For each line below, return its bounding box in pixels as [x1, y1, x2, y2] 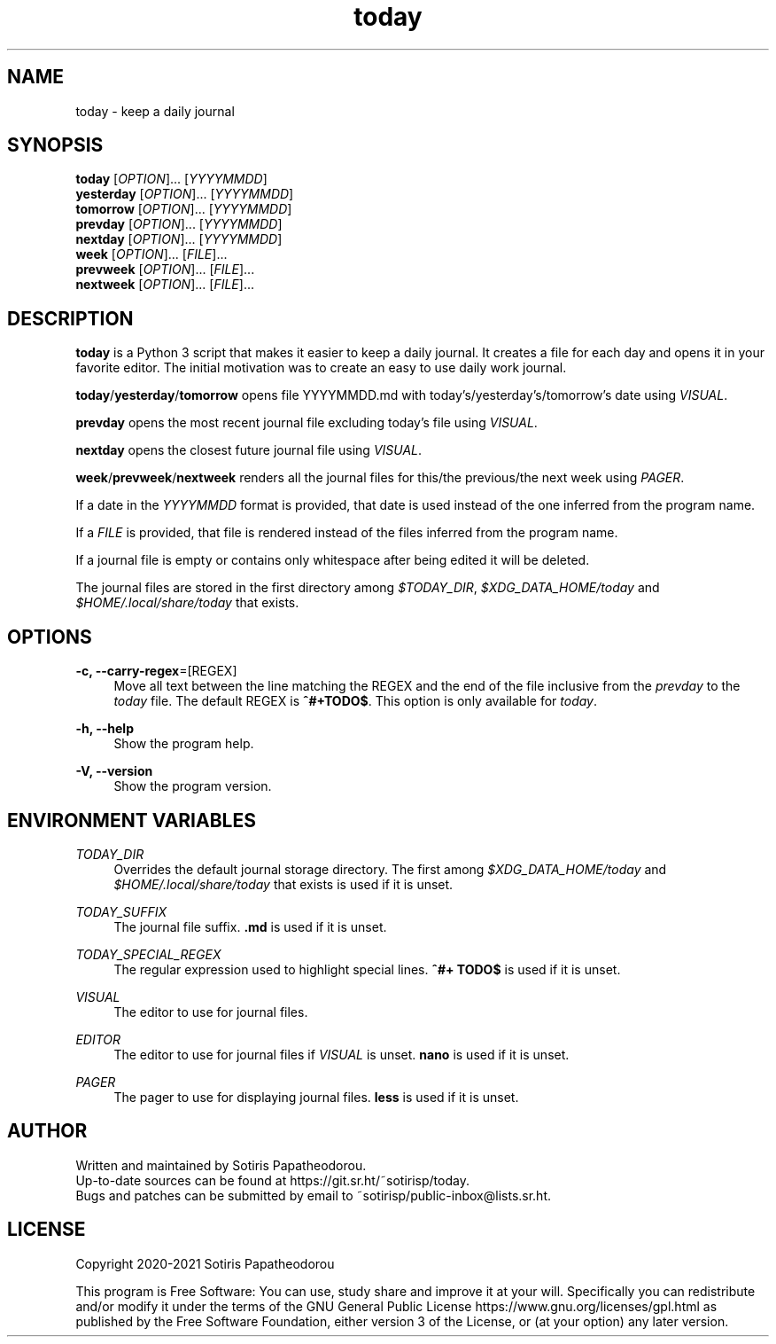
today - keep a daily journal [75, 103, 235, 119]
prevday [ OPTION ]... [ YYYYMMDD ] [75, 216, 283, 232]
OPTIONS [7, 625, 92, 648]
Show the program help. [113, 736, 254, 752]
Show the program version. [113, 778, 272, 794]
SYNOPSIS [7, 134, 104, 157]
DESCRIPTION [7, 307, 134, 330]
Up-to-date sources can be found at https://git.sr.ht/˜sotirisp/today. [75, 1172, 469, 1188]
